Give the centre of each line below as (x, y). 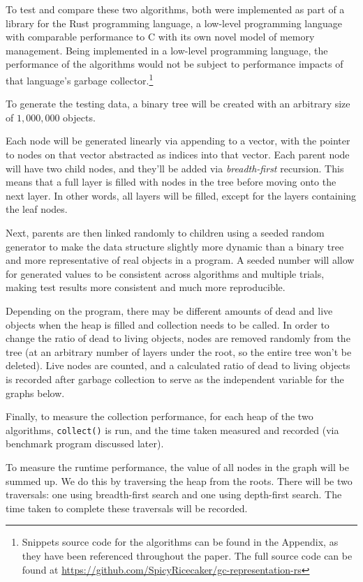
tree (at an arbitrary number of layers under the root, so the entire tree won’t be (179, 351)
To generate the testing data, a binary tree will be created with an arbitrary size (178, 104)
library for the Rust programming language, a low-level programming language (174, 23)
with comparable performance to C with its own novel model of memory (160, 37)
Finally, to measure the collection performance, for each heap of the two (160, 416)
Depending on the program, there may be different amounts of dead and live (169, 310)
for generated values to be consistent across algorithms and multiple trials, (165, 273)
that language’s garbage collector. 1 (80, 79)
